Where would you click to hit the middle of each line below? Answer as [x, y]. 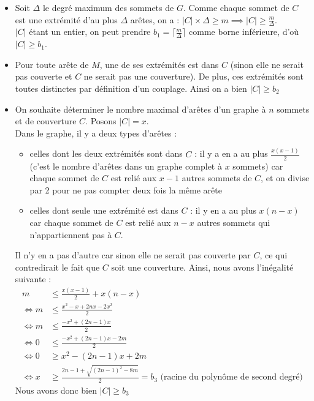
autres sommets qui [234, 222]
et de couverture [46, 121]
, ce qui [274, 255]
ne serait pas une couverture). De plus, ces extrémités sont [193, 76]
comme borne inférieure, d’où [244, 32]
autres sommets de [217, 178]
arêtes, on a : [155, 19]
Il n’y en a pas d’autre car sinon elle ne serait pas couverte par [133, 255]
